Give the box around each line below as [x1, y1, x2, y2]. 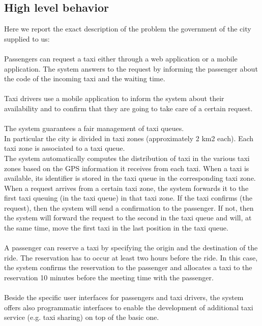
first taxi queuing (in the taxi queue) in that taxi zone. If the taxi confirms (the [4, 192, 252, 203]
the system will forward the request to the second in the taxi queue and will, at [4, 212, 252, 223]
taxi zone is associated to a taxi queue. [4, 143, 125, 153]
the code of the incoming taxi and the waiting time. [4, 73, 165, 84]
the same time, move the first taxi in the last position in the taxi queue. [4, 222, 228, 233]
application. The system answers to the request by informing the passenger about [4, 63, 258, 74]
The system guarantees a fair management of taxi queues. [4, 123, 184, 134]
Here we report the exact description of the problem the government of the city [4, 23, 251, 34]
